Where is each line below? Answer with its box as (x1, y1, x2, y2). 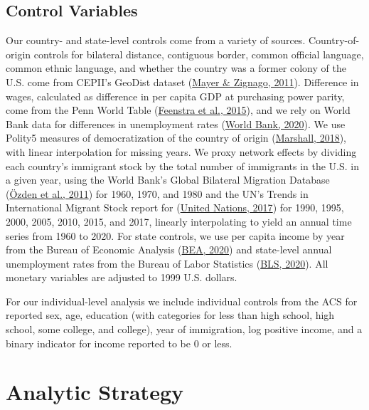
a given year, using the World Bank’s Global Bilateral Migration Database (6, 172, 330, 187)
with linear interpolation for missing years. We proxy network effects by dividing (6, 144, 357, 159)
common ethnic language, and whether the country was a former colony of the (6, 61, 346, 75)
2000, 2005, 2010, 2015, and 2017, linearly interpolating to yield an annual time (6, 214, 352, 228)
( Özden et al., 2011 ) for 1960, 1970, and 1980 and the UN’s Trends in (6, 186, 309, 201)
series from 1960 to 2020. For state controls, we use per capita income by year (6, 228, 345, 243)
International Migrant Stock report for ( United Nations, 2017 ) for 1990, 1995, (6, 200, 344, 215)
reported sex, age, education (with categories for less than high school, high (6, 307, 335, 322)
